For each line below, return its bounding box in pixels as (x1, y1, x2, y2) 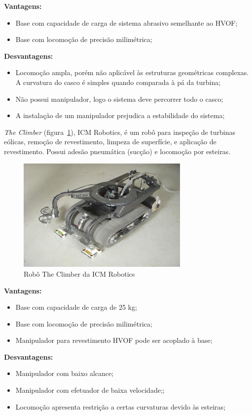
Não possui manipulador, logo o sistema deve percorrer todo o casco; (15, 93, 223, 104)
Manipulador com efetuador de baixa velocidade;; (15, 385, 165, 395)
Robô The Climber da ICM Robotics (24, 268, 135, 279)
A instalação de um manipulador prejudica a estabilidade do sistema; (15, 110, 225, 121)
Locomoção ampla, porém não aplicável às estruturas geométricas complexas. (15, 67, 249, 78)
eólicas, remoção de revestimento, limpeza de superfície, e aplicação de (4, 136, 216, 147)
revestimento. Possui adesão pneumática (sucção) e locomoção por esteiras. (4, 146, 231, 156)
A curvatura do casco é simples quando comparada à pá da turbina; (15, 77, 221, 87)
